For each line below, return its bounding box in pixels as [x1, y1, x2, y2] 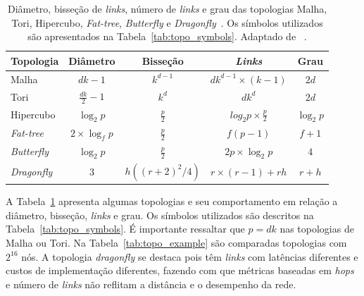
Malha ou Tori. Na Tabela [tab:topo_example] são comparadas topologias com [6, 235, 347, 249]
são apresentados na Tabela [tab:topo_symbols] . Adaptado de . [27, 29, 307, 44]
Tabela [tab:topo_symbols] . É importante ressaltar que [6, 221, 245, 236]
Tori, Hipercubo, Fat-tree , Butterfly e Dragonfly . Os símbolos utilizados [11, 15, 323, 30]
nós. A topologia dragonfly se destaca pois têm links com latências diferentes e [21, 249, 358, 264]
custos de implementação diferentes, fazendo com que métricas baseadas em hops [6, 263, 354, 278]
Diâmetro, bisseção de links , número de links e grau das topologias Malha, [7, 1, 327, 16]
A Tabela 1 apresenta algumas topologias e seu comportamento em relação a [6, 194, 338, 209]
